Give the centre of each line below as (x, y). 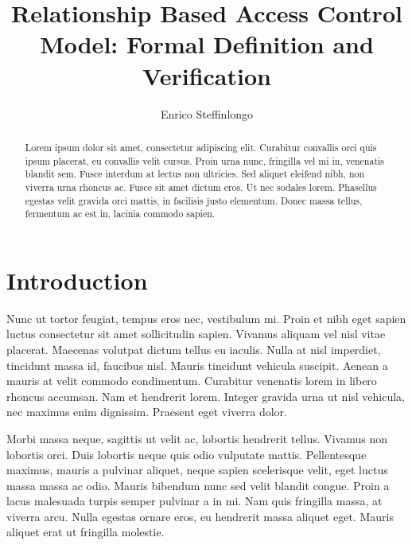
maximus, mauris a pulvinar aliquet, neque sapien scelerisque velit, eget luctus (197, 470)
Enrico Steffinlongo (207, 113)
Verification (207, 75)
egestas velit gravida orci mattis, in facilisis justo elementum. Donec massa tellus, (194, 200)
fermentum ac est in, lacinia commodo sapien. (120, 214)
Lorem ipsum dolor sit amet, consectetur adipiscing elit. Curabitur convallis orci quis (201, 147)
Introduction (77, 280)
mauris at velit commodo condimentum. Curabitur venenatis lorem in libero (192, 381)
